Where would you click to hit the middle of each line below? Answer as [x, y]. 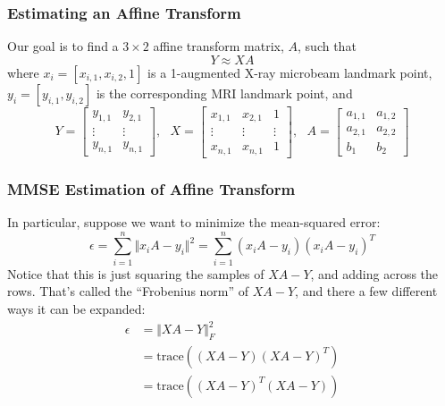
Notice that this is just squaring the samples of [136, 273]
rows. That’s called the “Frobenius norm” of [128, 291]
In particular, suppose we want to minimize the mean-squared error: [194, 222]
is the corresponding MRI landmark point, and [224, 93]
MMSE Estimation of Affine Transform [151, 188]
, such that [327, 46]
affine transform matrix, [218, 46]
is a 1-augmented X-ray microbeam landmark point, [290, 72]
